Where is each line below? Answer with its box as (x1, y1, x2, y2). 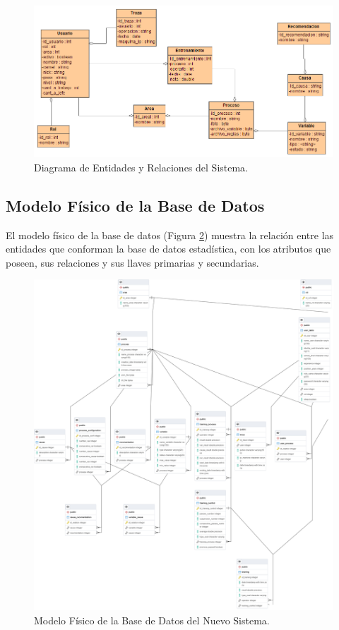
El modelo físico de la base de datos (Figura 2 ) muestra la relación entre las (6, 227, 334, 242)
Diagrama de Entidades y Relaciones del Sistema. (34, 159, 249, 174)
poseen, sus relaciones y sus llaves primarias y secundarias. (6, 255, 259, 269)
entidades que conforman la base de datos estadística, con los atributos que (6, 241, 331, 256)
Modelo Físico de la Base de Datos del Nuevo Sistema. (34, 612, 270, 627)
